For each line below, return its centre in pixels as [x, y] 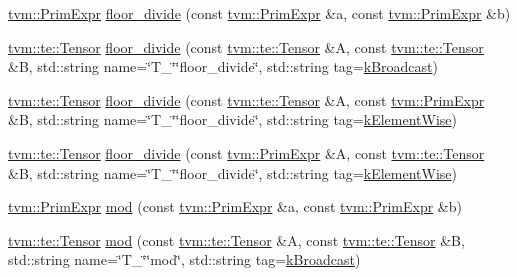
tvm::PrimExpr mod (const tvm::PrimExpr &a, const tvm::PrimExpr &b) [235, 206]
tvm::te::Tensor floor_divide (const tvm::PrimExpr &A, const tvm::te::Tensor [246, 152]
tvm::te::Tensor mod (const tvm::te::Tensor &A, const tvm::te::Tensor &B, [236, 239]
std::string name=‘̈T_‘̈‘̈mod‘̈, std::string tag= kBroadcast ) [184, 259]
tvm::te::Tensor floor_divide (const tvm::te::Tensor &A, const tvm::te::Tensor [246, 46]
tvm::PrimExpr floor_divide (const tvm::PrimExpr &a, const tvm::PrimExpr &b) [259, 13]
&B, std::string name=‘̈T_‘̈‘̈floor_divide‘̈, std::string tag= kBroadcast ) [223, 66]
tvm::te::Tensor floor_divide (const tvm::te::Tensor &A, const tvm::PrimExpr [246, 99]
